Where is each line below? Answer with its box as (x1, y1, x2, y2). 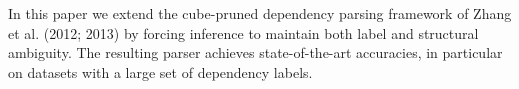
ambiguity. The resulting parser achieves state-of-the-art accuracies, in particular (8, 42, 503, 63)
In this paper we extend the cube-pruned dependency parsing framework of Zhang (8, 3, 512, 23)
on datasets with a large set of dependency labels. (8, 61, 313, 82)
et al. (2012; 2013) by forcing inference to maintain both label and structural (8, 22, 479, 43)
